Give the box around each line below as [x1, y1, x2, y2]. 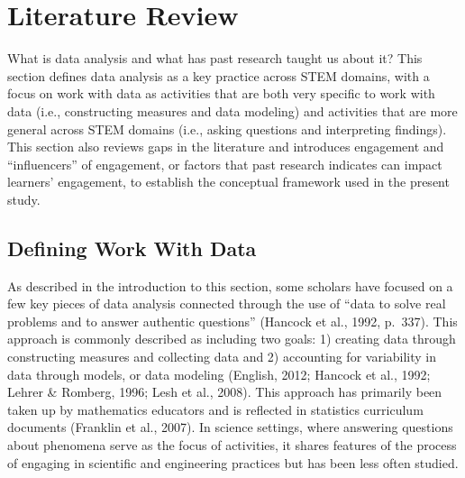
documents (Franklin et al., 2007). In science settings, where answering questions [7, 418, 453, 437]
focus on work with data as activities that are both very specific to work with [7, 84, 435, 103]
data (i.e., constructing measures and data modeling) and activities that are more [7, 101, 458, 120]
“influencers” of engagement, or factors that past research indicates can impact [7, 154, 442, 173]
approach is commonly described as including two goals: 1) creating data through [7, 329, 456, 348]
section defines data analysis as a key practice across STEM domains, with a [7, 66, 430, 85]
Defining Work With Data [7, 234, 257, 262]
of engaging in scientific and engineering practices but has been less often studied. [7, 453, 459, 472]
